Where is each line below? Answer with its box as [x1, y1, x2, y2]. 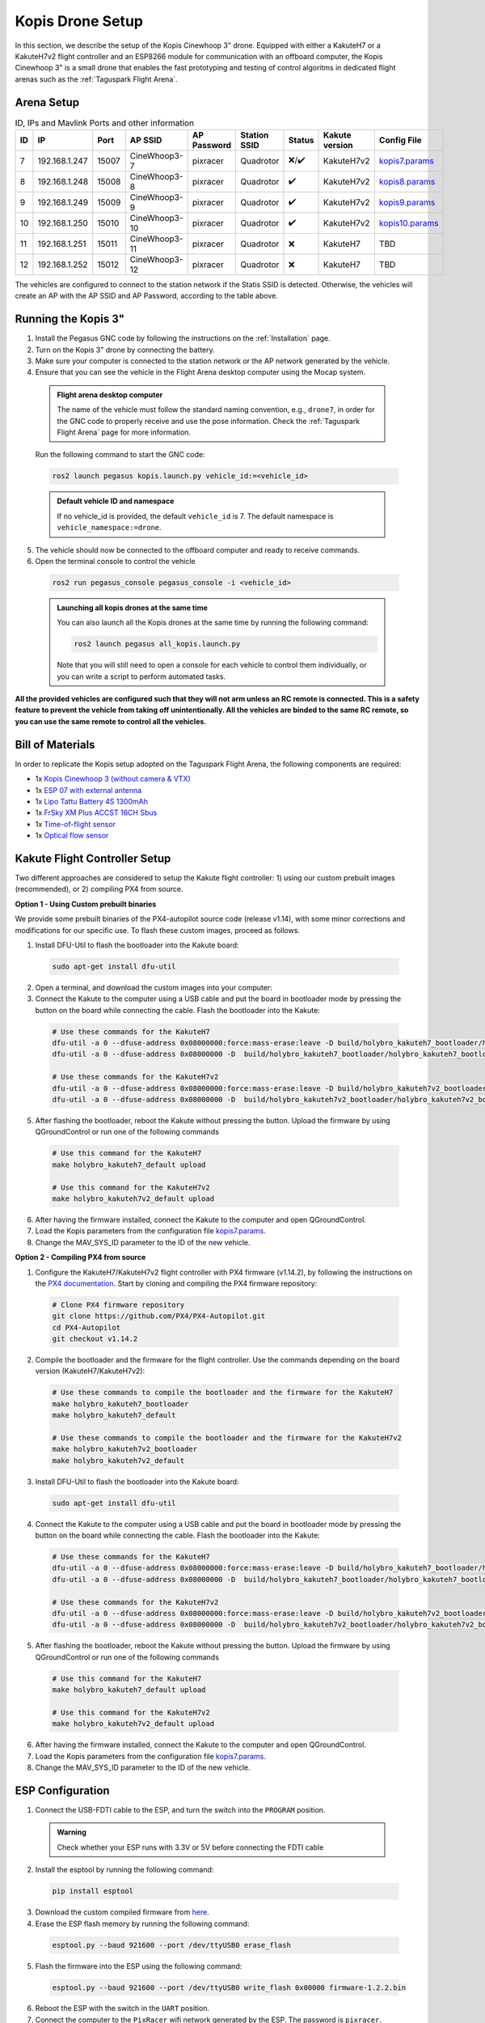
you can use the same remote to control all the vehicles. [15, 716, 207, 726]
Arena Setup [15, 95, 80, 109]
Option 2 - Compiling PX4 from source [15, 1253, 146, 1262]
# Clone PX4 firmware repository [52, 1300, 185, 1309]
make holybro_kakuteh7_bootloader [52, 1399, 189, 1408]
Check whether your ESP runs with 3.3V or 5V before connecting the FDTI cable [57, 1842, 324, 1852]
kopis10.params [378, 218, 439, 228]
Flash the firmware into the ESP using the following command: [35, 1961, 242, 1970]
